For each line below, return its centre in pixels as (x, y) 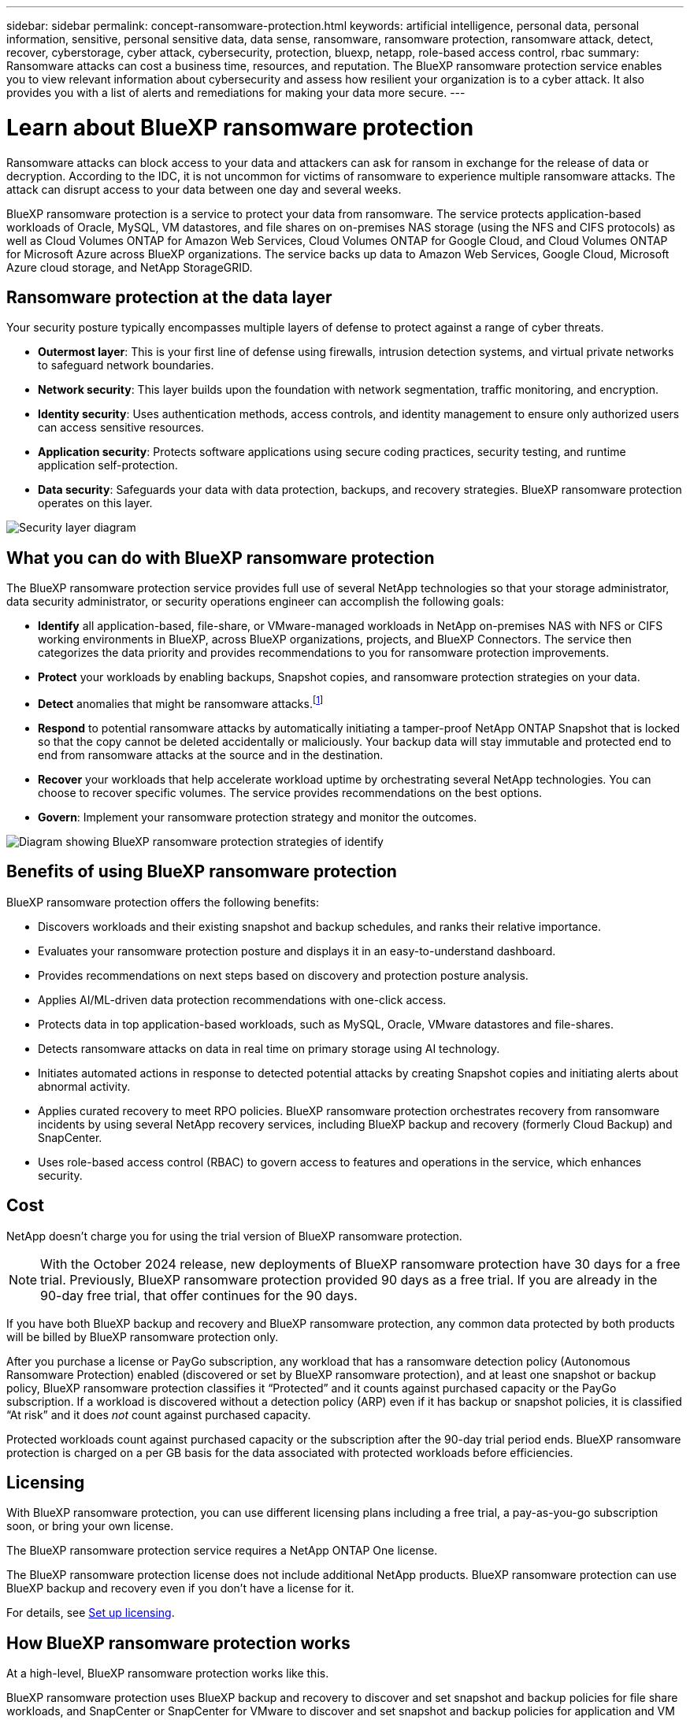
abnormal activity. (84, 1086)
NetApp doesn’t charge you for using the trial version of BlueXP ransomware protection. (234, 1236)
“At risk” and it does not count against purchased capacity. (159, 1414)
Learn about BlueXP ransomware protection (240, 127)
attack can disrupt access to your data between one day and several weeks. (204, 189)
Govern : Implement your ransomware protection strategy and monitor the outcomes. (258, 817)
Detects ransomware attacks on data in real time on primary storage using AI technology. (269, 1048)
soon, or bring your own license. (90, 1526)
